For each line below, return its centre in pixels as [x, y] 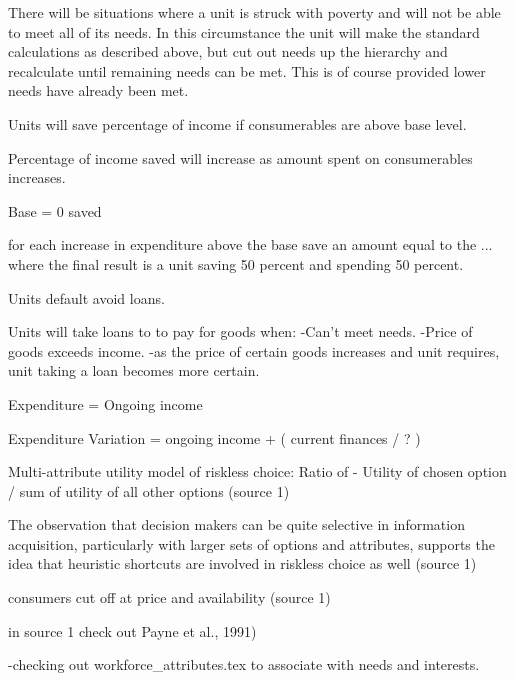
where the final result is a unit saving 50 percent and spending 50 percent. [236, 263]
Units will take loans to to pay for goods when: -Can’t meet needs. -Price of [240, 331]
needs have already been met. [98, 90]
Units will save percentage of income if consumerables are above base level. [237, 123]
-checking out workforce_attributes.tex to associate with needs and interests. [244, 664]
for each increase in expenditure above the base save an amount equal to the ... [250, 244]
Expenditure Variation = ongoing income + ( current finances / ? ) [214, 437]
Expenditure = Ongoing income [105, 403]
